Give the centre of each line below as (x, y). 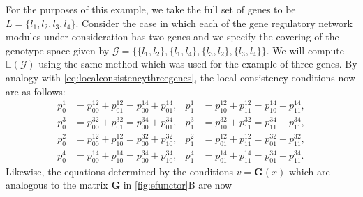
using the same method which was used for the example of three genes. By (198, 64)
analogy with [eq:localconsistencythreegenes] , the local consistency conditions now (181, 77)
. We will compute (305, 50)
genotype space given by (58, 50)
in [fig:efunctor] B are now (178, 185)
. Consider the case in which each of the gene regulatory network (214, 23)
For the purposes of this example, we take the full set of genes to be (151, 9)
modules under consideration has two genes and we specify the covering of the (172, 37)
